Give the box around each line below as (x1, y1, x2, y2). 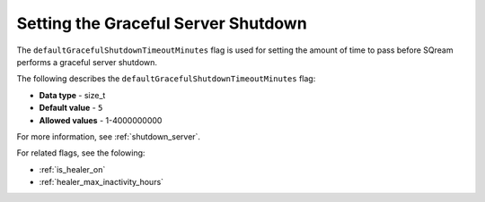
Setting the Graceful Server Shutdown (16, 13, 307, 33)
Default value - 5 (39, 103, 103, 114)
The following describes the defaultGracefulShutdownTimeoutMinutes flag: (16, 73, 316, 84)
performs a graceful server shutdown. (16, 56, 157, 67)
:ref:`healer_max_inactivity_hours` (39, 177, 164, 188)
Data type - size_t (39, 89, 106, 100)
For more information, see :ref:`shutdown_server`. (16, 130, 201, 142)
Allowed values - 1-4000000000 (39, 114, 163, 125)
